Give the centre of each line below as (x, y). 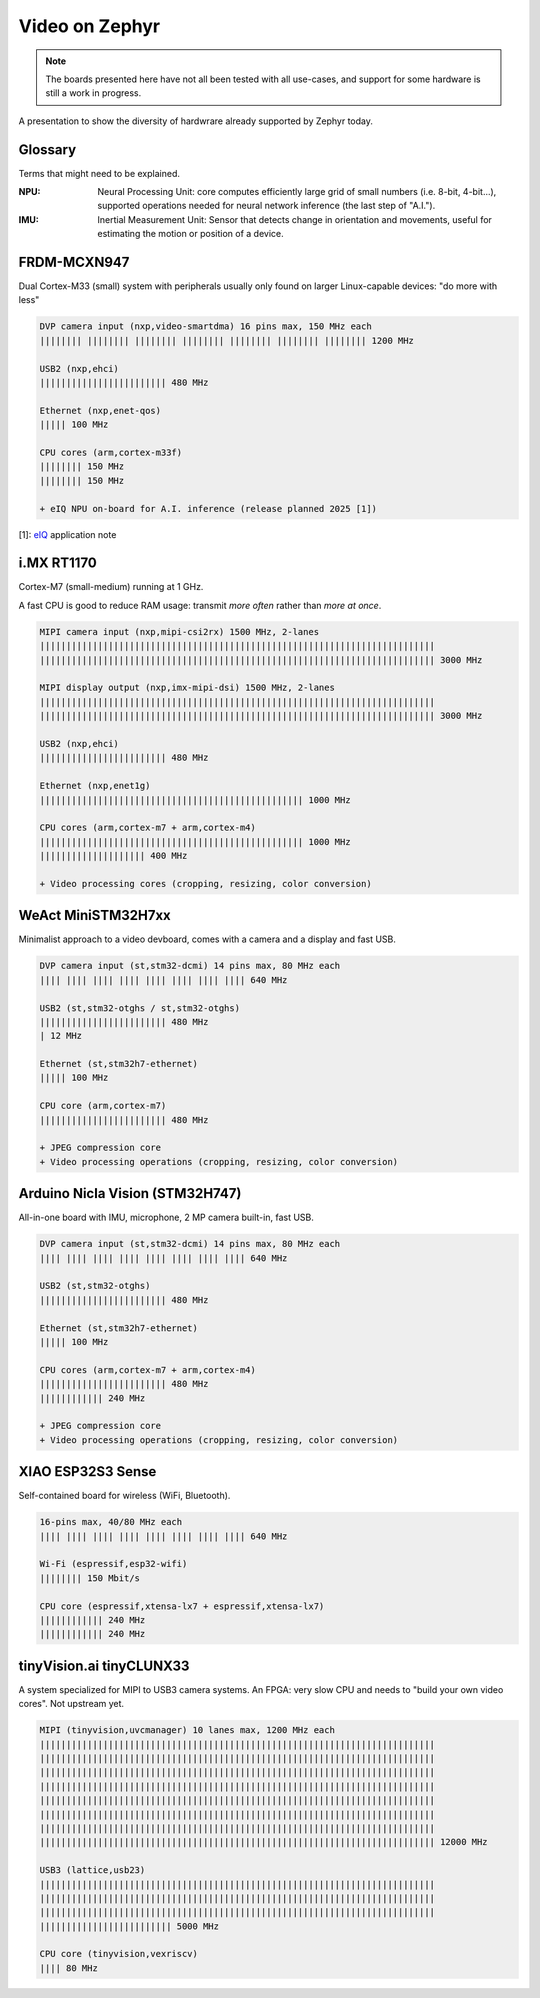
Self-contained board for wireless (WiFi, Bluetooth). (124, 1496)
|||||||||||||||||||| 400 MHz (113, 856)
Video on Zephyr (89, 26)
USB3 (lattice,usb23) (92, 1870)
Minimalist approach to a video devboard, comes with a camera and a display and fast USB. (207, 939)
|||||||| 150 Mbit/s (89, 1578)
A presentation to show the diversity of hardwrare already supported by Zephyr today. (196, 121)
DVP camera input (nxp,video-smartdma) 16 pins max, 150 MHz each (205, 326)
